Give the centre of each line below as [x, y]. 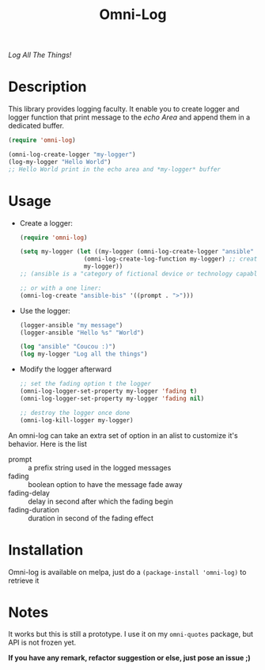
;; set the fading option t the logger [85, 384]
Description [47, 87]
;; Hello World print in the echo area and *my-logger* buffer [115, 169]
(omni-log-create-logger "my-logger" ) [72, 154]
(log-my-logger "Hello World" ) [60, 162]
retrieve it [24, 581]
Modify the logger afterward [66, 369]
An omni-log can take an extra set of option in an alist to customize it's [123, 435]
